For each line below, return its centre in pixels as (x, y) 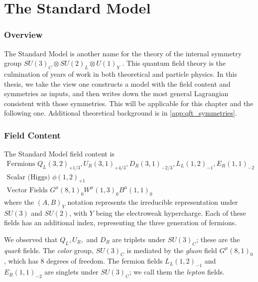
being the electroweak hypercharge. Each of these (171, 212)
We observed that (31, 239)
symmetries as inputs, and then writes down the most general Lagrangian (116, 93)
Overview (23, 35)
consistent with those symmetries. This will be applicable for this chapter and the (129, 103)
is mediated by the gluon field (172, 250)
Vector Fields (27, 190)
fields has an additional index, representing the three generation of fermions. (121, 222)
